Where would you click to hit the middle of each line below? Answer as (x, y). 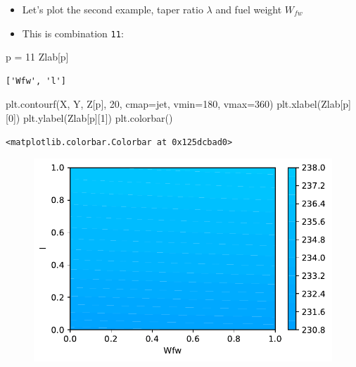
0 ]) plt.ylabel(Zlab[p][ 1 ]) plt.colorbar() (90, 118)
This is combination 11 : (73, 33)
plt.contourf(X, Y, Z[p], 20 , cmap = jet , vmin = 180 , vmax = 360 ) (140, 104)
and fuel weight (249, 9)
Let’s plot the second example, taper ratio (113, 9)
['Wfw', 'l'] (36, 81)
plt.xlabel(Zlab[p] (314, 104)
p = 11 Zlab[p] (37, 57)
